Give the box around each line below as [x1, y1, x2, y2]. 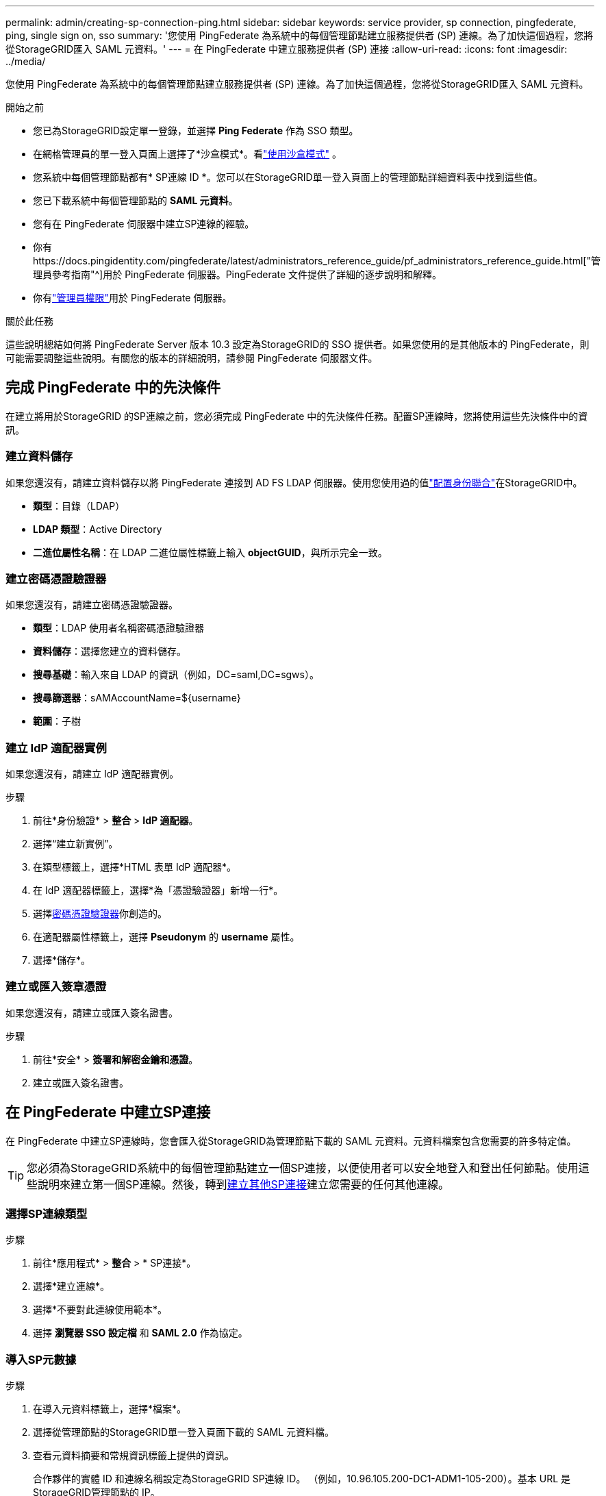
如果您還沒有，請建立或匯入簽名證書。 [5, 1006, 178, 1019]
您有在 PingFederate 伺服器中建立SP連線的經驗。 [33, 218, 255, 229]
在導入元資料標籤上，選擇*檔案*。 [33, 1403, 187, 1415]
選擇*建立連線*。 [33, 1280, 110, 1293]
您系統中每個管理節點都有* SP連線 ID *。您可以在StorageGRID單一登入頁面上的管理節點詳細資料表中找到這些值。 [33, 171, 543, 183]
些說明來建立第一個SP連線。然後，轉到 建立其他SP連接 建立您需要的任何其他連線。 [27, 1177, 450, 1191]
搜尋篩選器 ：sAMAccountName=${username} [33, 692, 241, 704]
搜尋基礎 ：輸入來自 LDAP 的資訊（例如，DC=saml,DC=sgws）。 [33, 669, 319, 681]
